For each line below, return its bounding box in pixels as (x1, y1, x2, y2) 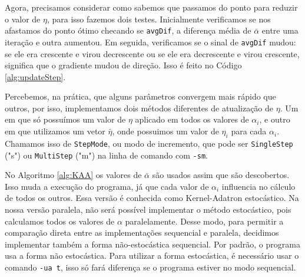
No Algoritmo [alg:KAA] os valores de (5, 169, 142, 181)
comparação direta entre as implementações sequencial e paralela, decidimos (5, 226, 279, 239)
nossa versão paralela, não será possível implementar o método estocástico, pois (5, 203, 291, 215)
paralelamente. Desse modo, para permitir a (125, 215, 284, 227)
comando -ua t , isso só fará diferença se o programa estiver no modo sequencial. (5, 260, 296, 273)
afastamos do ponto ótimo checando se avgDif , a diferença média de (5, 24, 251, 37)
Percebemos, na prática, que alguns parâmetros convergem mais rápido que (5, 90, 276, 103)
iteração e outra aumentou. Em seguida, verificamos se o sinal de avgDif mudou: (5, 35, 296, 48)
